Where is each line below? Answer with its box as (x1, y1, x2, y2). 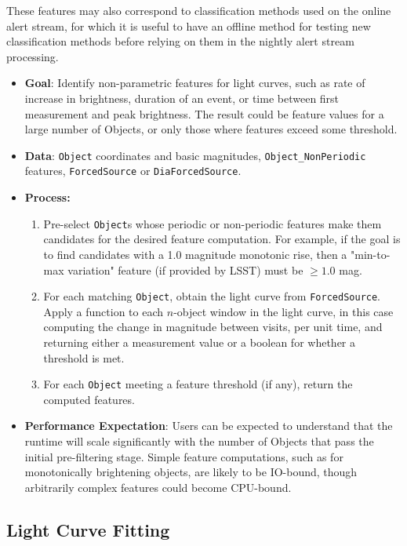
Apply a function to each (43, 303, 164, 319)
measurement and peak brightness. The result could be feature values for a (24, 105, 384, 122)
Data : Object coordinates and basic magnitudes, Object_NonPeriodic (24, 147, 366, 163)
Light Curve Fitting (6, 517, 170, 541)
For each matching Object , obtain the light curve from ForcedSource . (43, 288, 381, 304)
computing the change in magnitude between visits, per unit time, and (43, 318, 383, 335)
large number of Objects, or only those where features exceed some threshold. (24, 121, 398, 137)
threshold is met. (43, 349, 125, 366)
